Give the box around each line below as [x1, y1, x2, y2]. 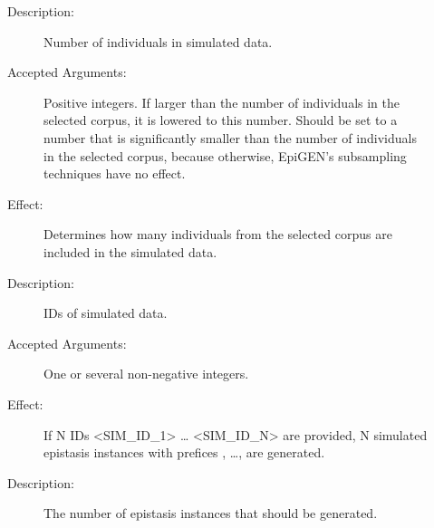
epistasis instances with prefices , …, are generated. [43, 443, 325, 462]
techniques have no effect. [43, 164, 186, 183]
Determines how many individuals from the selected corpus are [43, 225, 392, 244]
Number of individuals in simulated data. [43, 32, 273, 51]
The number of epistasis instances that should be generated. [43, 504, 378, 523]
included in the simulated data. [43, 242, 217, 261]
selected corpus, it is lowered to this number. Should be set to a [43, 110, 398, 130]
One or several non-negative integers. [43, 364, 249, 383]
